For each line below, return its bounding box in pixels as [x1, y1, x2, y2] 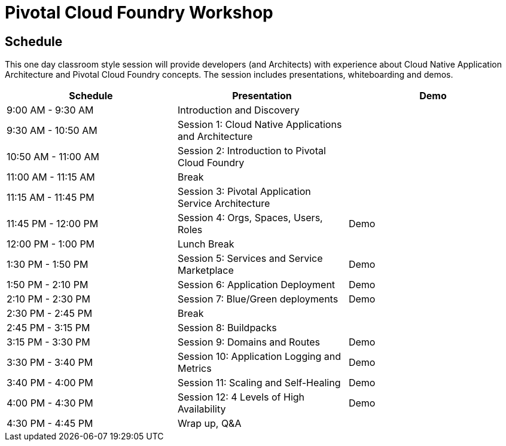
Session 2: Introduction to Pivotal [177, 145, 326, 157]
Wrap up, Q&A [177, 417, 242, 430]
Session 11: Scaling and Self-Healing [177, 377, 341, 389]
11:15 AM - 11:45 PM [7, 191, 95, 204]
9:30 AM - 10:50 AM [7, 124, 97, 137]
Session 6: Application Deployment [177, 279, 336, 291]
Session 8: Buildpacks [177, 322, 277, 334]
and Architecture [177, 130, 253, 143]
